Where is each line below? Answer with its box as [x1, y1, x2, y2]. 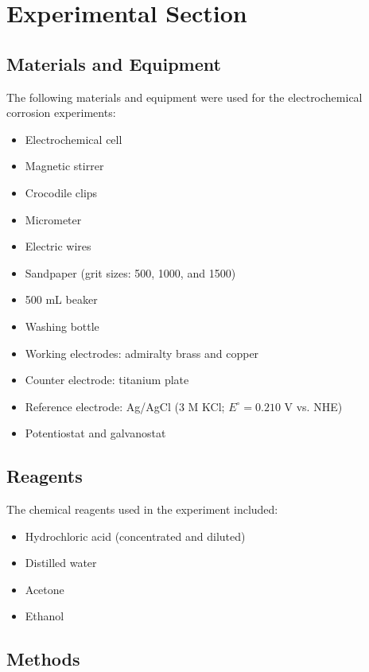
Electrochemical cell [25, 130, 122, 147]
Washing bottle [25, 317, 99, 334]
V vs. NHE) [284, 398, 343, 414]
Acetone [25, 581, 64, 597]
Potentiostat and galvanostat [25, 425, 166, 441]
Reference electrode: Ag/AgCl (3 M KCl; [25, 398, 225, 414]
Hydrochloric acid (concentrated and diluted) [25, 527, 246, 544]
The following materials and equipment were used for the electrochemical [6, 88, 363, 105]
